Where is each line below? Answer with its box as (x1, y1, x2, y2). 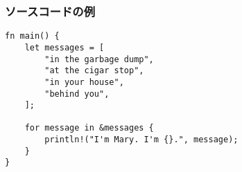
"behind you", (44, 88, 110, 99)
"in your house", (44, 77, 124, 87)
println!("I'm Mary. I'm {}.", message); (44, 135, 239, 145)
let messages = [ (24, 42, 105, 52)
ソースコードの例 (5, 2, 96, 19)
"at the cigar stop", (44, 66, 144, 76)
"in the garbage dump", (44, 54, 154, 64)
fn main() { (5, 31, 60, 41)
